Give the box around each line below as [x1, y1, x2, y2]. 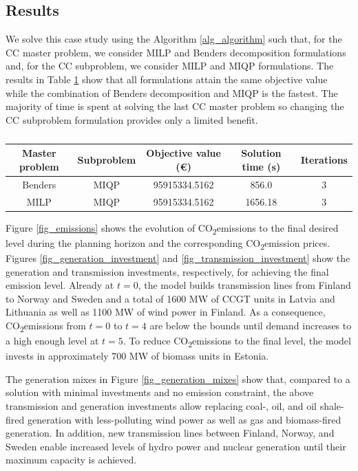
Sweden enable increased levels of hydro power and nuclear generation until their [6, 439, 346, 453]
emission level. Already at [6, 278, 114, 292]
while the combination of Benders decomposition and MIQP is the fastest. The [6, 85, 338, 100]
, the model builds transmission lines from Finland [138, 278, 351, 292]
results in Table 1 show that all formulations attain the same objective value [6, 72, 328, 86]
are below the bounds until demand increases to [149, 318, 352, 332]
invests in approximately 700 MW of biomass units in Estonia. [6, 349, 269, 363]
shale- [319, 398, 344, 413]
